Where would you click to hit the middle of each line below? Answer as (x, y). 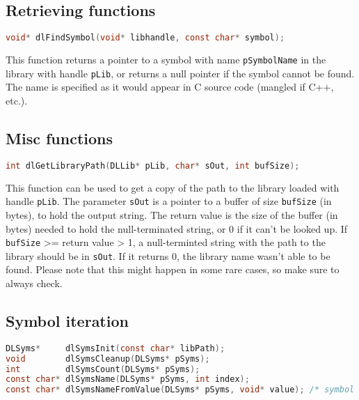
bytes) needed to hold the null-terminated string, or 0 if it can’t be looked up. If (177, 228)
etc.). (17, 100)
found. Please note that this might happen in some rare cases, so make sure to (173, 269)
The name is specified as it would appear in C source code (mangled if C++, (170, 87)
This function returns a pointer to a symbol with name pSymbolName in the (166, 60)
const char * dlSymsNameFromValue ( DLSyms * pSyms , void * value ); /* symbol (180, 390)
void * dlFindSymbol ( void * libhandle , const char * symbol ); (145, 38)
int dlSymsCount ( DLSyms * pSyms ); (103, 369)
